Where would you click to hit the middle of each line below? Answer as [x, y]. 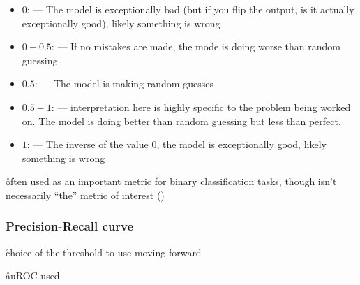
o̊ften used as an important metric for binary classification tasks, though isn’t [171, 181]
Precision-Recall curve [70, 226]
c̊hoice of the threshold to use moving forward [104, 252]
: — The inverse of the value [88, 144]
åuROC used [33, 276]
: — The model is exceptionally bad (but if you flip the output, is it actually [190, 9]
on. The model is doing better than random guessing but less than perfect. [181, 120]
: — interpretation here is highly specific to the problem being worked [201, 107]
